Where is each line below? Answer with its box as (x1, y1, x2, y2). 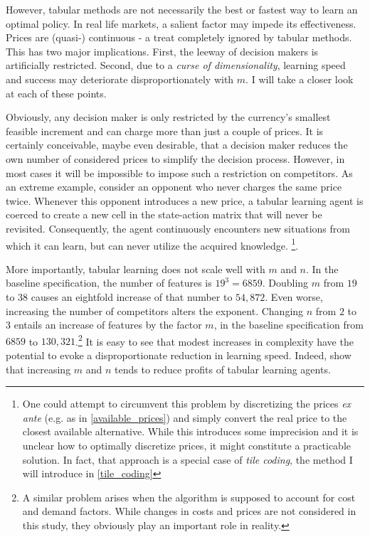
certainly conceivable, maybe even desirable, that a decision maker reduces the (6, 137, 348, 152)
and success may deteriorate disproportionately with (6, 71, 234, 86)
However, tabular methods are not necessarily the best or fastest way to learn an (6, 2, 358, 16)
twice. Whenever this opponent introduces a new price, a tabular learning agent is (6, 193, 364, 208)
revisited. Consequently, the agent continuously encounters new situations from (6, 220, 350, 235)
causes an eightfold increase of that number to (31, 289, 233, 304)
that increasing (6, 361, 71, 376)
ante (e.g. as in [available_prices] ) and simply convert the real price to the (22, 410, 347, 425)
